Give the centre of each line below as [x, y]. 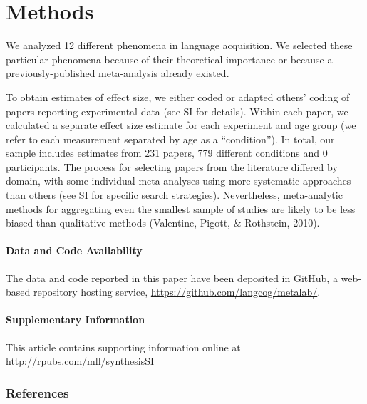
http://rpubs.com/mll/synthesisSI [80, 361]
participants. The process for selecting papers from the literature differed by [172, 166]
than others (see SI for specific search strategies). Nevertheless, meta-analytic [174, 195]
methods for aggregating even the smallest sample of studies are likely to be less [181, 208]
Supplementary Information [76, 320]
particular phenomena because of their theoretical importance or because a [169, 59]
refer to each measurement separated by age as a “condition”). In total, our [170, 139]
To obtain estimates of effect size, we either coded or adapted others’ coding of [178, 97]
